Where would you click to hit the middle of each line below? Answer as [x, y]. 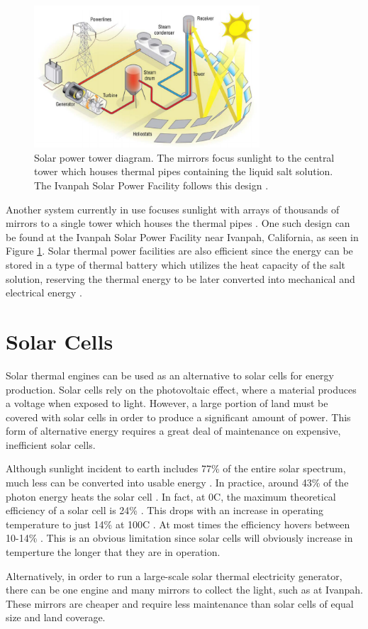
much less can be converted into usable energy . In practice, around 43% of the [177, 483]
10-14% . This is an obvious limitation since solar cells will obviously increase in [179, 538]
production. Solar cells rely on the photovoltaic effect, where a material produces [181, 389]
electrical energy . [44, 293]
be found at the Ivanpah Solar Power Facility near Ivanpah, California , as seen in [182, 236]
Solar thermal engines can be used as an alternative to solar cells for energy [170, 375]
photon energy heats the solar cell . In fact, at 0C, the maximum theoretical [171, 496]
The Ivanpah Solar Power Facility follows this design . [151, 185]
